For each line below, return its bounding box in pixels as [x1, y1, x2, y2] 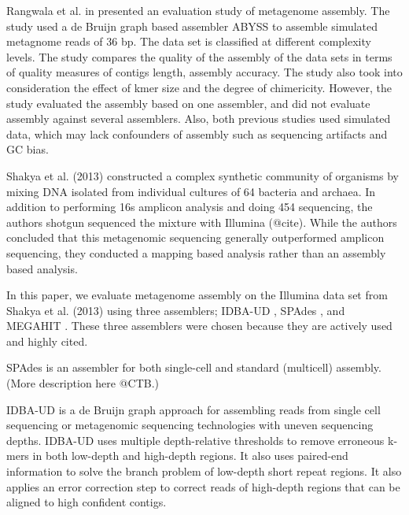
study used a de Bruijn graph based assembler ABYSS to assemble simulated [6, 17, 378, 34]
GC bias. [6, 141, 49, 157]
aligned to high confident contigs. [6, 494, 167, 510]
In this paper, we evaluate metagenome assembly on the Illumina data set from [6, 287, 388, 303]
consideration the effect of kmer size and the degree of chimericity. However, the [6, 79, 392, 95]
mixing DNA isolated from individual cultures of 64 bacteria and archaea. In [6, 183, 376, 199]
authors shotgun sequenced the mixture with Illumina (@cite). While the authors [6, 213, 397, 230]
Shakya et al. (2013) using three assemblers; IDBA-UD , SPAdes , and [6, 302, 345, 318]
